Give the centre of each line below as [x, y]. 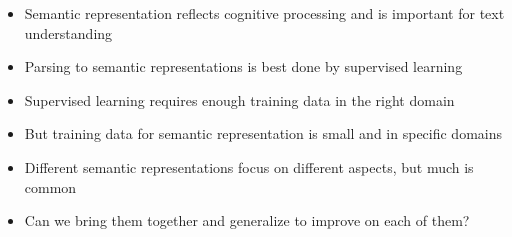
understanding [68, 32]
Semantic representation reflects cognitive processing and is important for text [264, 13]
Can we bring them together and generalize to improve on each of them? [247, 220]
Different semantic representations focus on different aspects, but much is [249, 166]
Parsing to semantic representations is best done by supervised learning [243, 66]
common [50, 186]
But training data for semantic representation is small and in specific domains [263, 133]
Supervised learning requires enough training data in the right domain [239, 99]
